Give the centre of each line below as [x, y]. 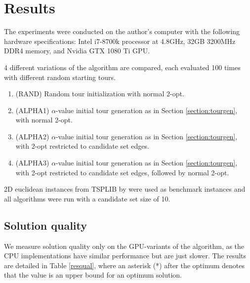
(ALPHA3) [32, 163]
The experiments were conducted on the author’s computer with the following [122, 31]
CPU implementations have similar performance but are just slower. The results [125, 256]
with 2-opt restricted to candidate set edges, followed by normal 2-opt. [122, 172]
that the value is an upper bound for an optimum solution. [93, 275]
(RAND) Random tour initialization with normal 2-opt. [100, 94]
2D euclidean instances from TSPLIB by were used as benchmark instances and [125, 189]
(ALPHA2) [32, 136]
